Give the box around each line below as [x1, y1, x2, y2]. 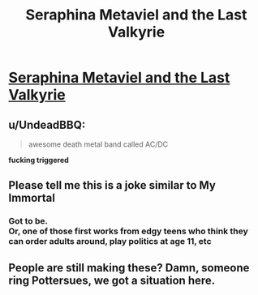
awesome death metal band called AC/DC [28, 139, 169, 149]
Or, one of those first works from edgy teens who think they [8, 225, 249, 237]
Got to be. [8, 216, 49, 227]
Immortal [8, 191, 55, 205]
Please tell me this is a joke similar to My [8, 178, 217, 192]
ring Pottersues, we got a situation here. [8, 273, 216, 287]
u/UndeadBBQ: [8, 118, 86, 131]
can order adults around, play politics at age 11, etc [8, 236, 213, 247]
